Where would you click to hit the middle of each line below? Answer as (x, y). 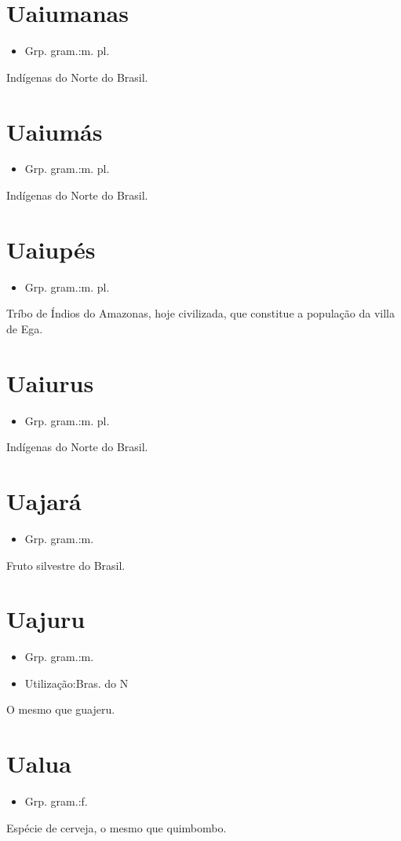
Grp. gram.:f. (56, 801)
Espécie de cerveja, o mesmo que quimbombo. (117, 827)
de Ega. (25, 328)
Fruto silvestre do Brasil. (66, 565)
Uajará (44, 501)
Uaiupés (51, 249)
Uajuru (46, 619)
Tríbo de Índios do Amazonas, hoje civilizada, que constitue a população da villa (200, 313)
